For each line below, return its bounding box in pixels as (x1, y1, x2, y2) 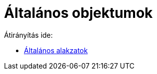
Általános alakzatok (24, 46, 88, 55)
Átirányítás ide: (4, 30, 53, 39)
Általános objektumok (4, 4, 153, 21)
